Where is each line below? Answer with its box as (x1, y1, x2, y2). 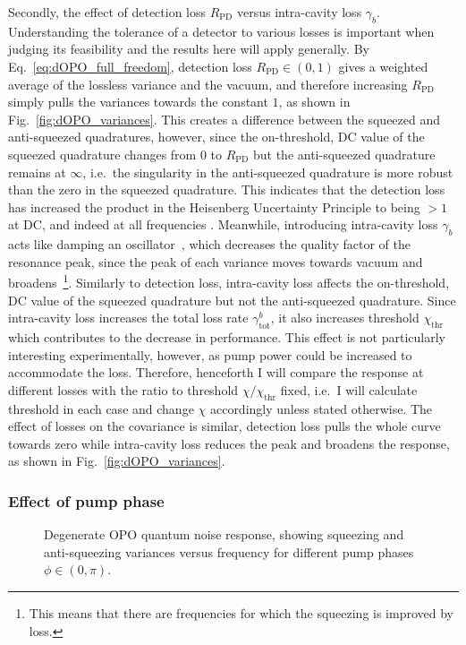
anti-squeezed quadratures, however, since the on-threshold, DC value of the (8, 127, 425, 146)
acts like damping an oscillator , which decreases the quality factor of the (8, 235, 411, 254)
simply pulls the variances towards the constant (8, 92, 268, 111)
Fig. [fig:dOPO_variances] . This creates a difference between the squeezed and (8, 109, 441, 128)
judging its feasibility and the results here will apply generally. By (8, 39, 369, 58)
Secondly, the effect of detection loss (8, 3, 207, 21)
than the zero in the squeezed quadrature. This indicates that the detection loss (8, 180, 445, 199)
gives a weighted (338, 56, 428, 75)
